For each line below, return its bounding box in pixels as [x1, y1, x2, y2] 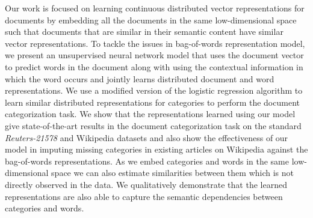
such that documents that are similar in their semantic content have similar [5, 25, 284, 38]
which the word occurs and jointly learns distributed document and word [5, 72, 274, 85]
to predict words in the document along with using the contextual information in [5, 60, 303, 73]
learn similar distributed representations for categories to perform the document [5, 95, 300, 108]
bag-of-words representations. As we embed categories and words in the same [5, 154, 289, 167]
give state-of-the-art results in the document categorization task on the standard [5, 119, 302, 132]
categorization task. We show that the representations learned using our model [5, 107, 296, 120]
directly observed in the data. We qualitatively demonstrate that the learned [5, 178, 287, 190]
